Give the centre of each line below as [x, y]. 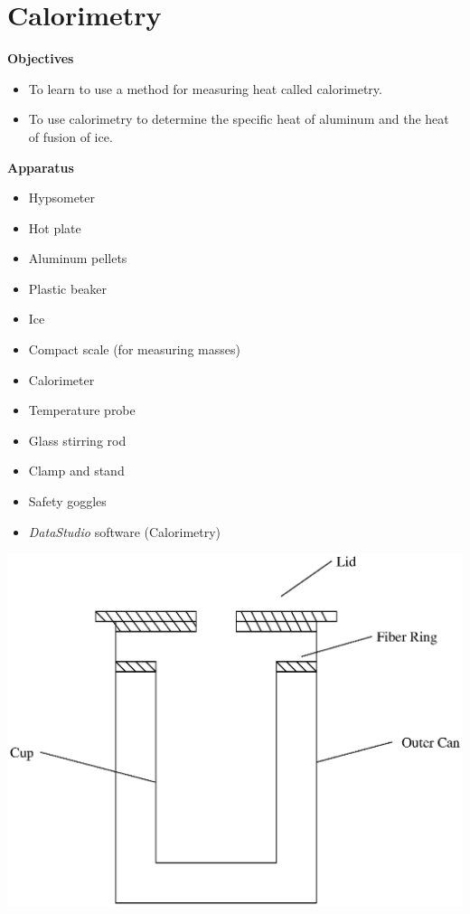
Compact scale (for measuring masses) [134, 349]
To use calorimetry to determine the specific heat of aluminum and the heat [239, 119]
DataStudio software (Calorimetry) [125, 531]
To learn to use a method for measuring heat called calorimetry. [205, 88]
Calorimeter [61, 379]
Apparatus [41, 167]
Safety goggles [67, 501]
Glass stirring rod [77, 440]
